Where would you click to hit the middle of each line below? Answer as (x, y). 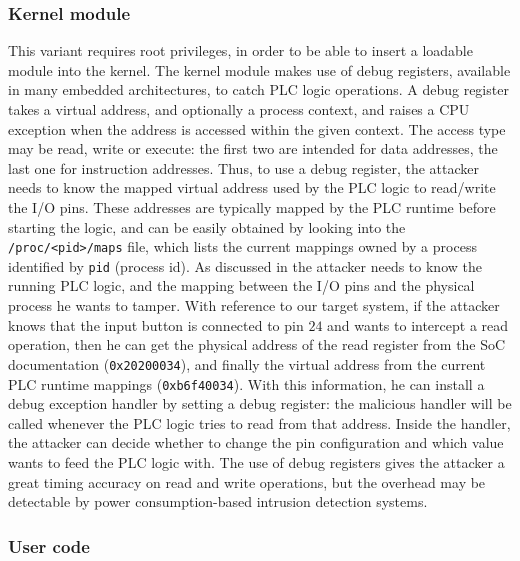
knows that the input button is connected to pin (156, 324)
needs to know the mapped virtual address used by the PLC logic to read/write (252, 187)
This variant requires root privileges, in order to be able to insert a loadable (240, 50)
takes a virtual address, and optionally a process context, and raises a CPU (239, 109)
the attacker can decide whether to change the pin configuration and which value (256, 442)
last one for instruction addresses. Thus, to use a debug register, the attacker (243, 167)
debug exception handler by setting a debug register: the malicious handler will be (260, 403)
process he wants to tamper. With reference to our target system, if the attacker (254, 305)
